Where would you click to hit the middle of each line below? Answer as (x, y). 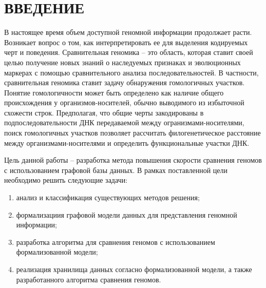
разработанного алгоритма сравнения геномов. (89, 279)
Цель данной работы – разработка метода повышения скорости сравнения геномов (133, 160)
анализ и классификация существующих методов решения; (108, 197)
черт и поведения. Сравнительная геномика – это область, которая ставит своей (129, 52)
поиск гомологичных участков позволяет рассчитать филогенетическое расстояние (132, 133)
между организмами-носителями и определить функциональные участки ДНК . (127, 142)
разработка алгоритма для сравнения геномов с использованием (116, 242)
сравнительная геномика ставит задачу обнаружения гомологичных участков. (125, 82)
